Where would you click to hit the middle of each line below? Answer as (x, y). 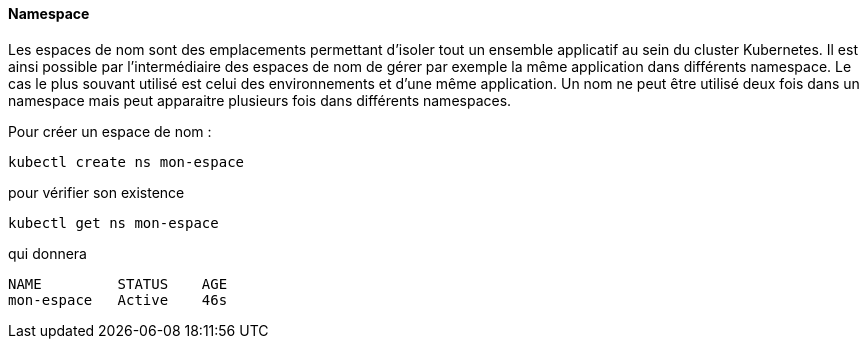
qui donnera (47, 253)
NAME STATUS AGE (118, 283)
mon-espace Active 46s (118, 299)
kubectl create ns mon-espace (126, 161)
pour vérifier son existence (96, 192)
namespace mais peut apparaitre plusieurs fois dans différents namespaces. (260, 100)
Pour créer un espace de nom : (110, 131)
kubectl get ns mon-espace (113, 222)
